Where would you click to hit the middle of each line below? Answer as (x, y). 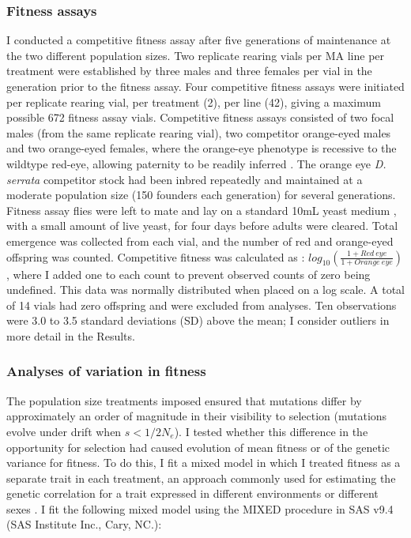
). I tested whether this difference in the (271, 431)
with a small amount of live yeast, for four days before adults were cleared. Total (202, 226)
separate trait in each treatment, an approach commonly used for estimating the (201, 478)
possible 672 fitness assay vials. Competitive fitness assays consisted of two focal (200, 117)
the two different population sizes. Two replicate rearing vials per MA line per (196, 55)
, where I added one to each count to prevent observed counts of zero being (189, 274)
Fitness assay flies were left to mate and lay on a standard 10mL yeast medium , (202, 210)
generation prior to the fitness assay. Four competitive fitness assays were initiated (205, 86)
